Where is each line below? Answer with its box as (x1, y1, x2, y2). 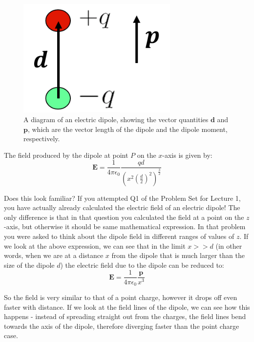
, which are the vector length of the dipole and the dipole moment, (27, 124, 228, 134)
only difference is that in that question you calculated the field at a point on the (4, 212, 244, 222)
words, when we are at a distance (4, 250, 104, 260)
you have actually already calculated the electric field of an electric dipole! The (4, 202, 240, 213)
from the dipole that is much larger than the (111, 250, 245, 260)
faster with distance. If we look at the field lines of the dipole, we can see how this (4, 301, 250, 312)
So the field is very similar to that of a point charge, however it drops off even (4, 292, 237, 302)
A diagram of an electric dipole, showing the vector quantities (23, 114, 209, 125)
